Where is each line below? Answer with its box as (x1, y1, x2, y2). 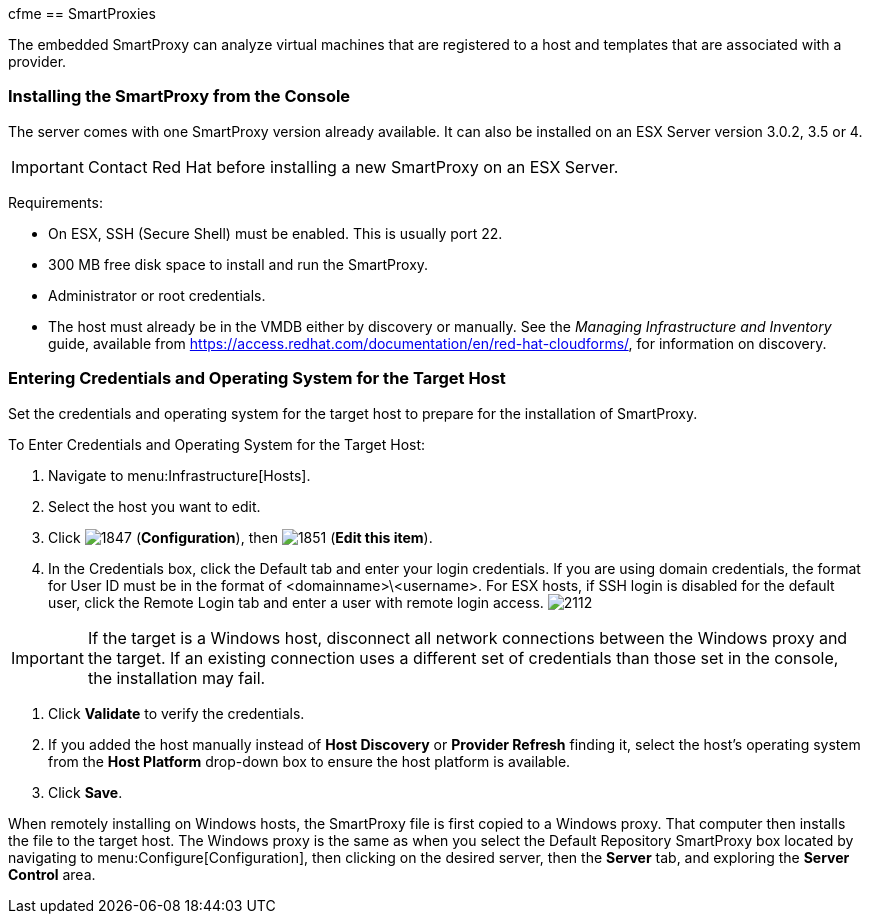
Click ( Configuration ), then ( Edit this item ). (48, 528, 433, 546)
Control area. (8, 865, 96, 883)
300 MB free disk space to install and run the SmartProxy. (48, 255, 429, 273)
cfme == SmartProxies (8, 5, 156, 22)
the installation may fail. (87, 667, 266, 688)
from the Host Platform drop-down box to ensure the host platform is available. (48, 752, 571, 770)
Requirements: (8, 193, 103, 211)
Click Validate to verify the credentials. (48, 704, 305, 722)
